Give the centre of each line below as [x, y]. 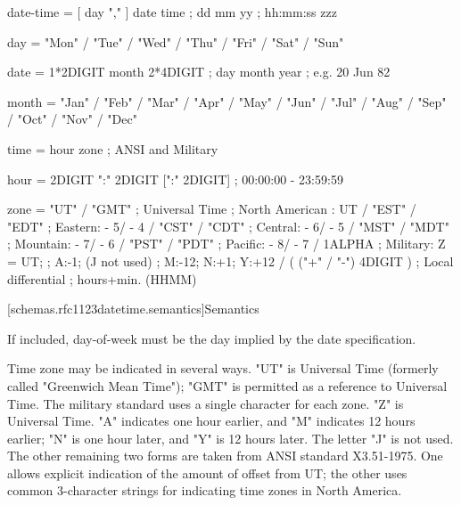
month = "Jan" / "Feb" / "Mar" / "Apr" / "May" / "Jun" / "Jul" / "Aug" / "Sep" [227, 101]
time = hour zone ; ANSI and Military [113, 148]
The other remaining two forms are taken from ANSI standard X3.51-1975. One [225, 456]
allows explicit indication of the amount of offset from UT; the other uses [207, 472]
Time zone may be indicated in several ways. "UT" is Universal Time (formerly [223, 368]
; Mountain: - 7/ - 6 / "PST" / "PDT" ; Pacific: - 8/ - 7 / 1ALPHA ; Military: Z [226, 244]
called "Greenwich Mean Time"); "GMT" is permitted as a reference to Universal [227, 385]
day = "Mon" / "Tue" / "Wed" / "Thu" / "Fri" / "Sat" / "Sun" [176, 41]
